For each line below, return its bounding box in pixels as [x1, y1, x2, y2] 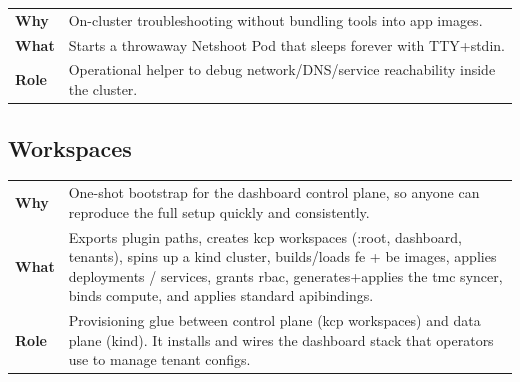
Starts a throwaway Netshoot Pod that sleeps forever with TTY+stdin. [68, 34, 505, 55]
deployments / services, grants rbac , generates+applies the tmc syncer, [68, 265, 503, 286]
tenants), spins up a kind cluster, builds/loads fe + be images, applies [68, 246, 497, 267]
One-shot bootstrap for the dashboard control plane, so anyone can [68, 182, 480, 203]
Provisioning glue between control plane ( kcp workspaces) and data [68, 310, 481, 331]
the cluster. [68, 79, 138, 100]
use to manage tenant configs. [68, 349, 251, 370]
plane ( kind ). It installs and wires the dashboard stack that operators [68, 329, 494, 350]
